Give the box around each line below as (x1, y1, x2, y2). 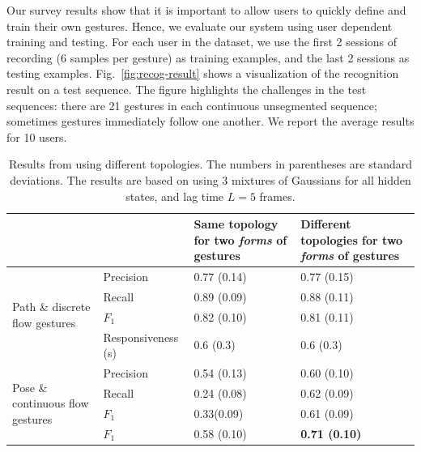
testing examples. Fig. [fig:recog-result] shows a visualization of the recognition (6, 65, 399, 82)
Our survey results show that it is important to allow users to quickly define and (6, 2, 406, 18)
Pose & (12, 378, 48, 395)
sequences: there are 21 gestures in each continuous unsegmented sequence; (6, 96, 377, 113)
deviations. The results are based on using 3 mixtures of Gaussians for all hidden (10, 171, 411, 188)
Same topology (193, 215, 279, 232)
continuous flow (12, 394, 89, 411)
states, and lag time (125, 187, 224, 204)
